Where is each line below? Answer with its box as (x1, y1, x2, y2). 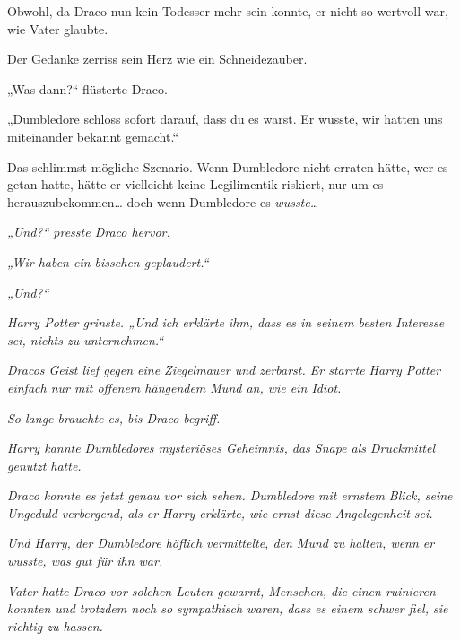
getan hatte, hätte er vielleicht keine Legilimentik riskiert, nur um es (7, 175, 384, 194)
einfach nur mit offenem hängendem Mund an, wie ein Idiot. (7, 377, 342, 396)
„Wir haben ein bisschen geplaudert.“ (7, 252, 209, 271)
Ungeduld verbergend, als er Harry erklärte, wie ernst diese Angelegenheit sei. (7, 503, 433, 522)
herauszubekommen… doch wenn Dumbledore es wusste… (7, 192, 319, 211)
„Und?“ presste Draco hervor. (7, 222, 170, 241)
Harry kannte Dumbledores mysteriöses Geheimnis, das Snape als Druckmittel (7, 438, 435, 457)
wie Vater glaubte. (7, 19, 108, 38)
